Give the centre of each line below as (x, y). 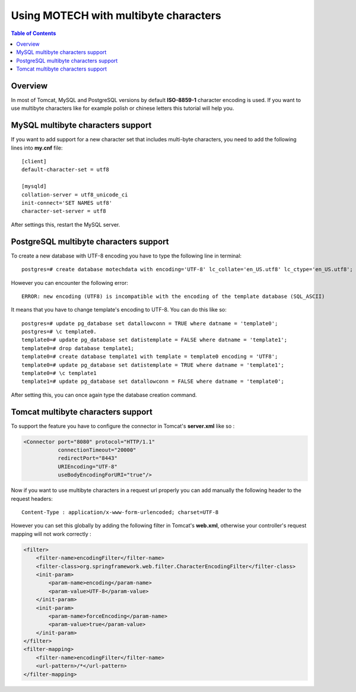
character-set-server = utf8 (64, 211)
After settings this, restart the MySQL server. (66, 224)
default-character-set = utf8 (66, 170)
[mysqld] (34, 186)
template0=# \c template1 (59, 373)
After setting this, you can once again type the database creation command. (104, 395)
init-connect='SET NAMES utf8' (67, 203)
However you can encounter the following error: (70, 282)
